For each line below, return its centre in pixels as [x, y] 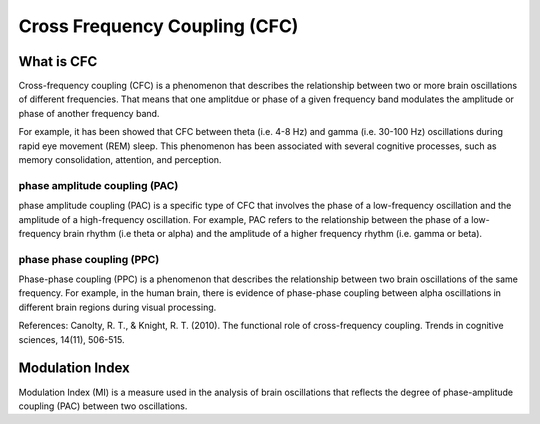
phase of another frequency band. [89, 113]
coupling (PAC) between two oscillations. [103, 406]
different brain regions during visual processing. [117, 307]
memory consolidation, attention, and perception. [120, 160]
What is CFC [58, 61]
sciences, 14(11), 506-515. [71, 339]
